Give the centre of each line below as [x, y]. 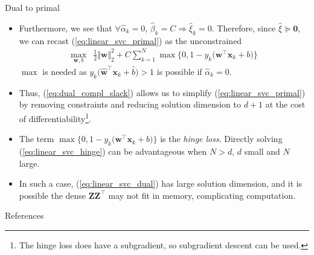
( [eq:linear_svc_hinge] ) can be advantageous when [113, 151]
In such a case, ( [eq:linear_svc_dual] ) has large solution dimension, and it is [161, 183]
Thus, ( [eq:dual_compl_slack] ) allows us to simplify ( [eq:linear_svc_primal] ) [162, 92]
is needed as [65, 71]
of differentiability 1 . [55, 117]
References [24, 215]
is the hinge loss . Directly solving [221, 139]
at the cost [285, 104]
